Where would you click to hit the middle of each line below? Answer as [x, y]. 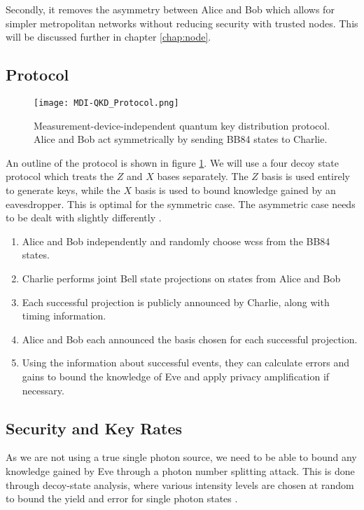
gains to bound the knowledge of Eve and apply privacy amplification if [176, 376]
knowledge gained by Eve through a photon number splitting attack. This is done [180, 470]
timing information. [64, 316]
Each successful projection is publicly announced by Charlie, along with [176, 302]
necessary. [43, 390]
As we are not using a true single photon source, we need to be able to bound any [181, 457]
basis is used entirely [306, 176]
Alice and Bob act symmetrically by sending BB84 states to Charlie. [181, 139]
